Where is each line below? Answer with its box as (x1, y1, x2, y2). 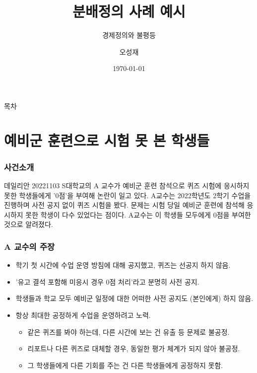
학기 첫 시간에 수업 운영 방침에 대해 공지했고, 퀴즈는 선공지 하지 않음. (15, 260, 231, 270)
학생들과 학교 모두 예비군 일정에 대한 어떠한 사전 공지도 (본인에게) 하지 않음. (15, 293, 254, 303)
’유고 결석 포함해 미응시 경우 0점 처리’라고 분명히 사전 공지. (15, 276, 199, 287)
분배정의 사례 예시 (72, 1, 186, 21)
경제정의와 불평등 (102, 30, 156, 40)
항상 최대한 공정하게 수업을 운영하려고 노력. (15, 310, 151, 320)
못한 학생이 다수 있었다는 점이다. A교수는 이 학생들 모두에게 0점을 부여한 (25, 209, 251, 220)
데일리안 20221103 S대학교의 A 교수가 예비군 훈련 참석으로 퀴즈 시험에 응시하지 (4, 180, 250, 191)
